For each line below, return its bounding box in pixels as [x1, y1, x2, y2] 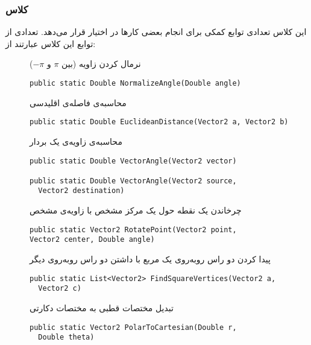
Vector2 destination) [38, 186, 125, 195]
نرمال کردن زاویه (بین [61, 57, 141, 70]
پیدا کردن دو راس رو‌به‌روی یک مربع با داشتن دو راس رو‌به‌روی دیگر [30, 253, 271, 265]
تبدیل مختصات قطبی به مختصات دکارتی [30, 301, 174, 314]
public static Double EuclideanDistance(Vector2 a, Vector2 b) [30, 118, 289, 127]
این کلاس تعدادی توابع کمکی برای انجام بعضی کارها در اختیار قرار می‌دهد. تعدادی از [5, 25, 307, 38]
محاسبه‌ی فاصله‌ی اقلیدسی [30, 96, 127, 109]
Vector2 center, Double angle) [30, 235, 155, 244]
